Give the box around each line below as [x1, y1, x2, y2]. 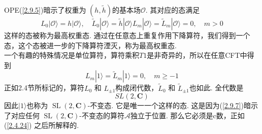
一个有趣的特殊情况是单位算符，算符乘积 [4, 50, 139, 60]
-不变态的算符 [79, 110, 124, 120]
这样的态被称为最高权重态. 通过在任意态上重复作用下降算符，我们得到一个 [4, 30, 250, 40]
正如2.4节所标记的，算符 [4, 82, 84, 93]
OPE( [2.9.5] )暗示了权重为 [4, 5, 86, 15]
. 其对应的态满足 [145, 5, 200, 15]
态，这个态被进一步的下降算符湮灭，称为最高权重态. [4, 40, 177, 50]
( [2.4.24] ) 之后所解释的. [4, 120, 79, 130]
